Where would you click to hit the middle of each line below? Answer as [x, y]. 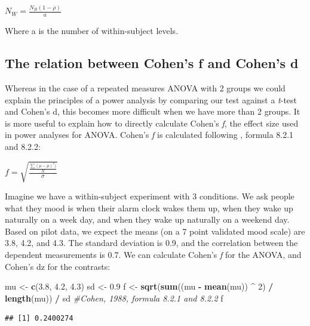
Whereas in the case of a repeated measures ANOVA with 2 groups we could [145, 87]
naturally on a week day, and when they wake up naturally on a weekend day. [147, 219]
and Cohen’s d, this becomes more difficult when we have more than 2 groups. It [153, 111]
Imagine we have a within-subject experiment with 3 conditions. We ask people [150, 196]
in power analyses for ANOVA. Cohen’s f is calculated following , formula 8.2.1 [149, 135]
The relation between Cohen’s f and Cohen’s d [152, 63]
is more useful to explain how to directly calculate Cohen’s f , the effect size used [152, 123]
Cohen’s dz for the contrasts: [58, 266]
